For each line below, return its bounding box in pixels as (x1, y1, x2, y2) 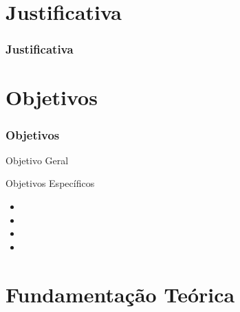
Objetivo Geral (6, 153, 69, 167)
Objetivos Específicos (6, 176, 95, 190)
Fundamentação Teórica (6, 280, 235, 308)
